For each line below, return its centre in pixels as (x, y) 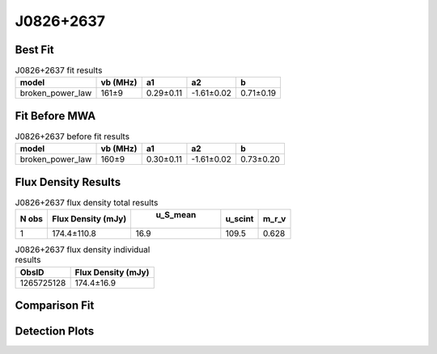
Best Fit (34, 50)
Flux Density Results (68, 182)
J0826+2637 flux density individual (83, 250)
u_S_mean (176, 215)
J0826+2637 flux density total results (87, 203)
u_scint (240, 219)
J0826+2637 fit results (59, 70)
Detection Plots (55, 331)
